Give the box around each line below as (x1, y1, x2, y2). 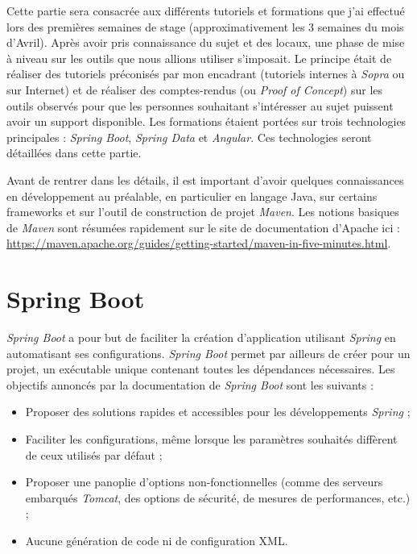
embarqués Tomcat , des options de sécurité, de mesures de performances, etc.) (25, 489, 411, 506)
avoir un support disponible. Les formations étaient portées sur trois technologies (6, 113, 407, 130)
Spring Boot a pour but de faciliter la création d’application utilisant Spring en (6, 329, 396, 346)
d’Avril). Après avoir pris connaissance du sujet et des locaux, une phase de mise (6, 34, 405, 51)
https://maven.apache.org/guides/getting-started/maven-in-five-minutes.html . (6, 235, 391, 252)
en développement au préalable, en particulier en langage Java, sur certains (6, 187, 378, 204)
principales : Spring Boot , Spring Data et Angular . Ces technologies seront (6, 128, 372, 145)
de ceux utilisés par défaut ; (25, 446, 163, 463)
